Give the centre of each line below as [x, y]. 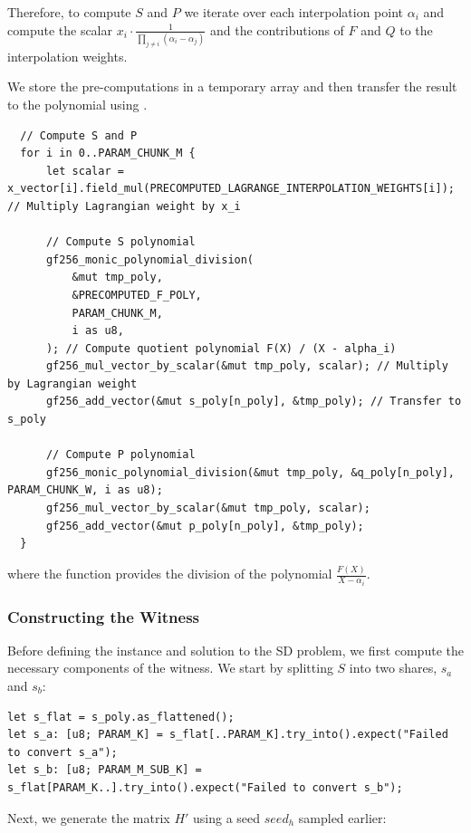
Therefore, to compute [69, 12]
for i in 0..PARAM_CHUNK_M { [108, 153]
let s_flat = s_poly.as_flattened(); [121, 717]
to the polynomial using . [77, 104]
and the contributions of [277, 29]
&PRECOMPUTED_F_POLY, [137, 295]
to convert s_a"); [62, 752]
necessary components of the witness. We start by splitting [170, 668]
